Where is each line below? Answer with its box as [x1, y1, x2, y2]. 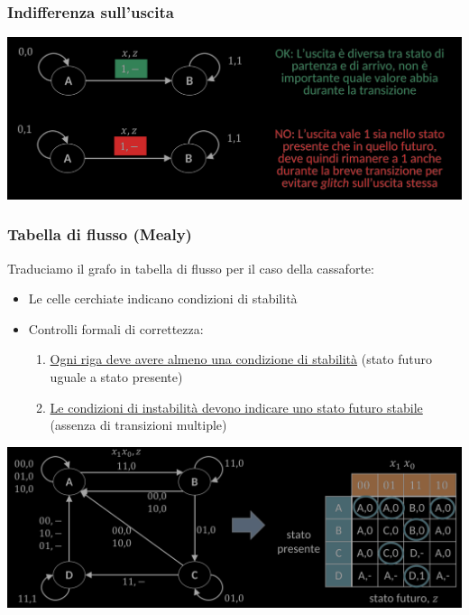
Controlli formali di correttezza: [28, 319, 204, 338]
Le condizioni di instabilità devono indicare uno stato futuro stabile [50, 397, 423, 416]
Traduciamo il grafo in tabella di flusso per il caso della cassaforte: [7, 258, 374, 277]
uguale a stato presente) [50, 368, 183, 387]
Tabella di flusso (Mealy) [7, 223, 192, 246]
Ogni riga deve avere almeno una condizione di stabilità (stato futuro [50, 349, 432, 368]
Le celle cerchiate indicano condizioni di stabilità [28, 289, 298, 308]
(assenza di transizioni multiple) [50, 415, 227, 434]
